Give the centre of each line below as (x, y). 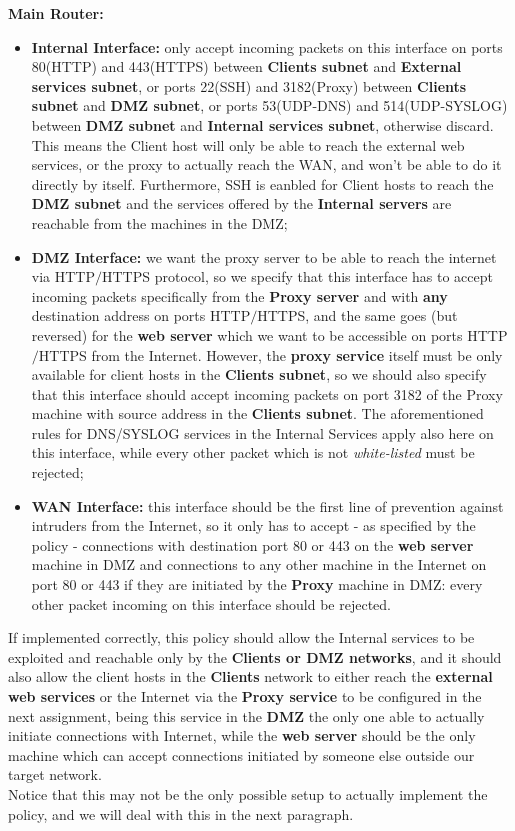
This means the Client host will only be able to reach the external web (248, 144)
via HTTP (63, 276)
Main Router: (56, 13)
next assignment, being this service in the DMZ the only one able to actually (246, 715)
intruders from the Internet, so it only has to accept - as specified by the (253, 525)
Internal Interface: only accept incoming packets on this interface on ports (267, 46)
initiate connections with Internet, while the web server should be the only (242, 735)
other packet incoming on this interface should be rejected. (211, 603)
